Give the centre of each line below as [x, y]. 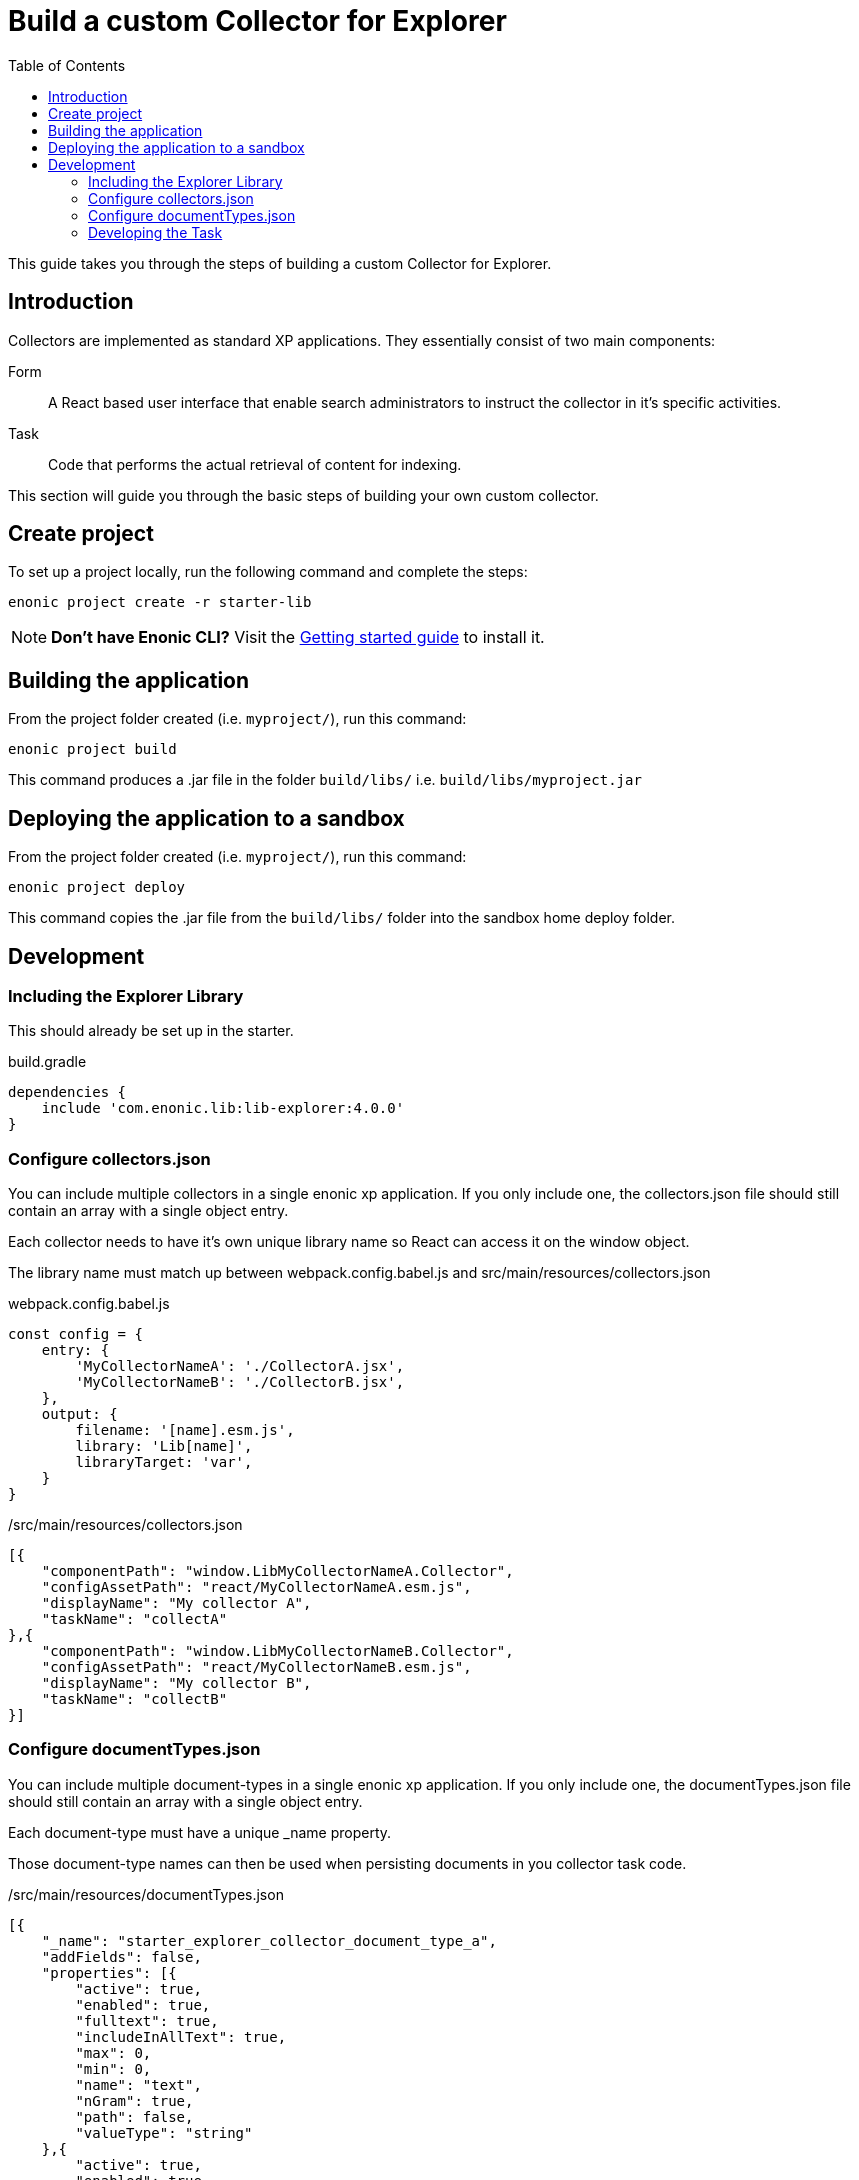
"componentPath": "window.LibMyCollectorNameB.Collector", [277, 1651]
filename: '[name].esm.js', [185, 1430]
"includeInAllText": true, [181, 2036]
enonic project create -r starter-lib [160, 602]
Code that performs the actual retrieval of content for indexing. [255, 464]
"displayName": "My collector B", [176, 1683]
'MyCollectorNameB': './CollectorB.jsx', [240, 1382]
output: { [79, 1414]
